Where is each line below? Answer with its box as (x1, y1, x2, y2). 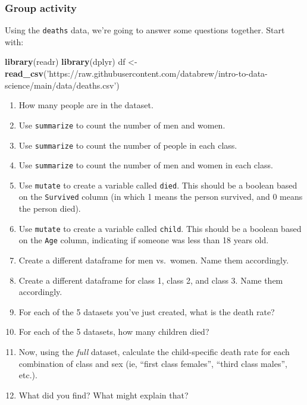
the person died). (18, 202, 81, 215)
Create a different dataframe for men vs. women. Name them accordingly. (18, 254, 289, 266)
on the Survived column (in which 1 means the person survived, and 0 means (18, 190, 303, 203)
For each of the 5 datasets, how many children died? (18, 325, 209, 338)
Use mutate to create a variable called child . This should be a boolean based (18, 222, 302, 234)
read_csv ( (5, 67, 47, 80)
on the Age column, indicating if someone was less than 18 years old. (18, 234, 269, 246)
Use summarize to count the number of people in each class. (18, 139, 237, 151)
